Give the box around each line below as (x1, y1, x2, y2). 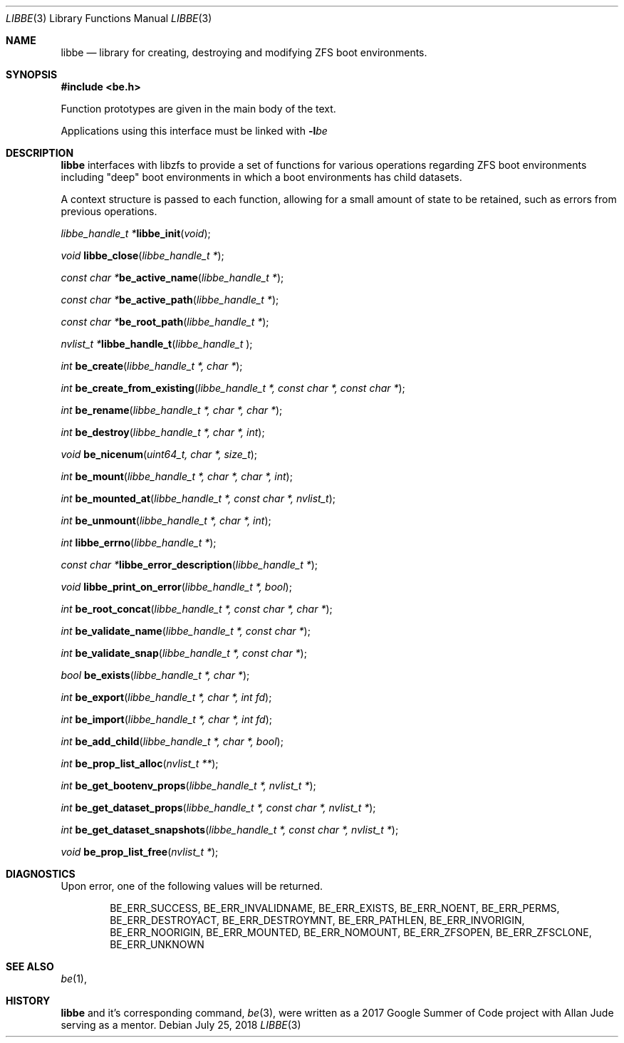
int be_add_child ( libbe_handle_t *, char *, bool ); (61, 735, 284, 747)
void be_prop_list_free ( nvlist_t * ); (61, 846, 219, 858)
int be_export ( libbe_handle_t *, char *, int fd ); (61, 691, 272, 703)
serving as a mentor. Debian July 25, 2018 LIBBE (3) (61, 1019, 301, 1031)
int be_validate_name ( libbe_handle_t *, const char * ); (61, 625, 311, 637)
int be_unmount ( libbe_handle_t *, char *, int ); (61, 514, 271, 526)
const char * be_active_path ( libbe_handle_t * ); (61, 294, 279, 306)
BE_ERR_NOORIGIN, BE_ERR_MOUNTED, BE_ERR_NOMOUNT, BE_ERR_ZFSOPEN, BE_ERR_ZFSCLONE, (110, 926, 592, 938)
